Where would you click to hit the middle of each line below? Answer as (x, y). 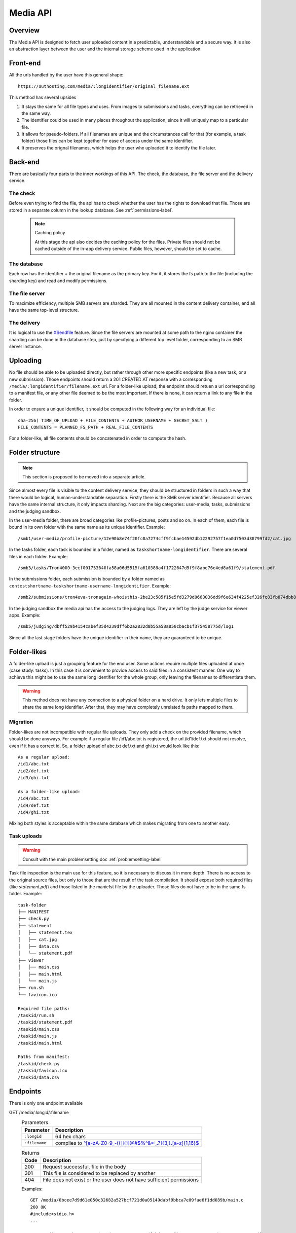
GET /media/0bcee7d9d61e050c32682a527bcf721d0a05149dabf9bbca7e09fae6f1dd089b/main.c (137, 1200)
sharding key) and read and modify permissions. (58, 281)
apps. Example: (25, 615)
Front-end (25, 63)
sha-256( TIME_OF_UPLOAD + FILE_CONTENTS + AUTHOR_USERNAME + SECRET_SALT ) (113, 420)
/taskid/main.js (37, 1036)
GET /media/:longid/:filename (39, 1112)
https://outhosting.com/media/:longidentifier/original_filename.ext (104, 86)
